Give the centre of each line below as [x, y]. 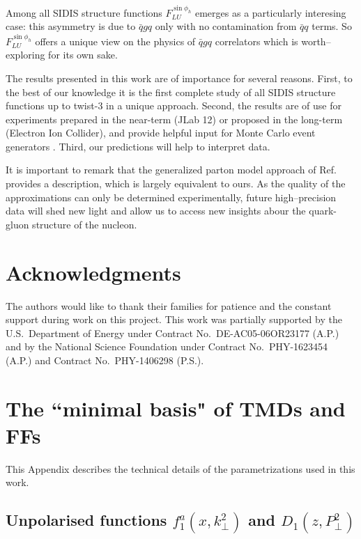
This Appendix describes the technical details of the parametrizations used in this [180, 468]
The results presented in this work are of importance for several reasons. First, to [179, 78]
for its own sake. [83, 55]
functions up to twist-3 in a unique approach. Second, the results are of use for [174, 106]
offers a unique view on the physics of [115, 41]
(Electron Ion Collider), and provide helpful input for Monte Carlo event [161, 133]
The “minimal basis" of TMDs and [176, 408]
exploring [25, 55]
